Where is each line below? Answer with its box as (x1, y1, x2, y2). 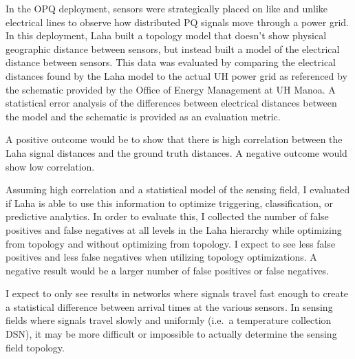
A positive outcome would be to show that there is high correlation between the (6, 132, 343, 146)
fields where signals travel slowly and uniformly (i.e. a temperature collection (6, 313, 332, 327)
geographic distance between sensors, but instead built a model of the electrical (6, 41, 340, 56)
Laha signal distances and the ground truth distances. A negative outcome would (6, 145, 347, 160)
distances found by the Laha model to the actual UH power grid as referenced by (6, 68, 347, 83)
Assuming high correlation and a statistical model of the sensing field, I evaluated (6, 182, 350, 197)
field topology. (6, 340, 65, 354)
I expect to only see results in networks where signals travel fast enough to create (6, 286, 349, 301)
